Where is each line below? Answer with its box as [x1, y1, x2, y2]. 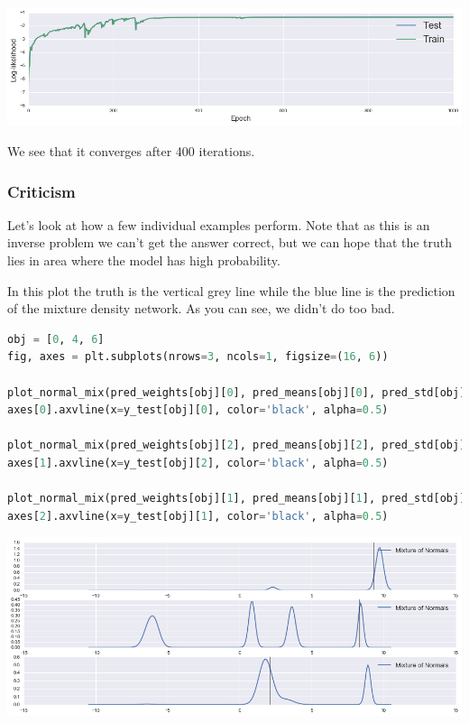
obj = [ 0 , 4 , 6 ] [7, 332, 105, 346]
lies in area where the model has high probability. [7, 251, 280, 269]
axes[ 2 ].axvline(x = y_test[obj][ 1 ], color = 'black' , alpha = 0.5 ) [7, 509, 389, 523]
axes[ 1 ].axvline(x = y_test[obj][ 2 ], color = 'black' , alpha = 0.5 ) [7, 456, 389, 469]
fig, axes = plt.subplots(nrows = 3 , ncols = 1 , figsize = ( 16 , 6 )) [7, 350, 389, 364]
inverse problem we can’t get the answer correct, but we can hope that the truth [7, 233, 453, 252]
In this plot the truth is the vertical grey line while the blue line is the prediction [7, 281, 455, 300]
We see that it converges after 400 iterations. [7, 142, 255, 160]
